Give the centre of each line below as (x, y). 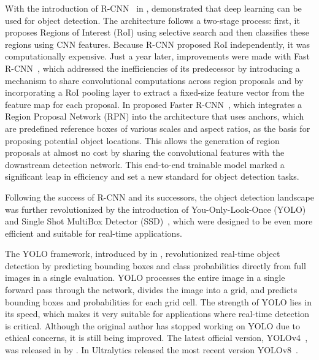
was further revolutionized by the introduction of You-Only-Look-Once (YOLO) (156, 209)
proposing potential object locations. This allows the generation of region (142, 140)
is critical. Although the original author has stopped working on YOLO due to (152, 325)
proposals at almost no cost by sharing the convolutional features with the (145, 152)
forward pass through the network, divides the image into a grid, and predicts (151, 290)
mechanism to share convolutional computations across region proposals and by (154, 80)
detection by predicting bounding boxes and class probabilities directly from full (156, 265)
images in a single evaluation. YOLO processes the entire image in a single (145, 278)
